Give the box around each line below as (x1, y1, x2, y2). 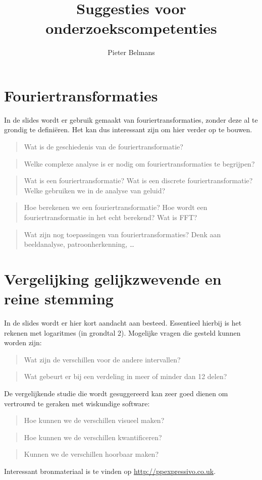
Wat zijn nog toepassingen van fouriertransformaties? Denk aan (24, 229, 221, 239)
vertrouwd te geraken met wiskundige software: (4, 398, 150, 408)
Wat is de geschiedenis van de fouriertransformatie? (24, 141, 183, 152)
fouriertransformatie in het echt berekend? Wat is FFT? (24, 212, 197, 222)
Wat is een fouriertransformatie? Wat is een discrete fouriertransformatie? (24, 175, 253, 186)
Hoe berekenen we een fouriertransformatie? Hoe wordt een (24, 202, 207, 212)
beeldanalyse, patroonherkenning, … (24, 239, 135, 249)
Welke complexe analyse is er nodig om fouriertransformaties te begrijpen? (24, 158, 255, 169)
